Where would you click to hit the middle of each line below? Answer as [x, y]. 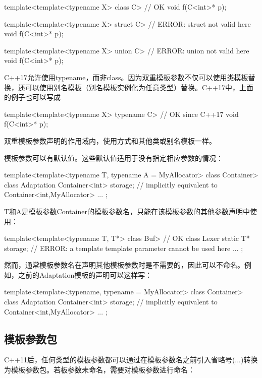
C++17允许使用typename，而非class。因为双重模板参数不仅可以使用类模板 [126, 77]
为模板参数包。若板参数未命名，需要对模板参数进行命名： [99, 370]
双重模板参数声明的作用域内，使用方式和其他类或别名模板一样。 [110, 140]
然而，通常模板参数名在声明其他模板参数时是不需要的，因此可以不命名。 [124, 265]
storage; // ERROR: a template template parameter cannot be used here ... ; [124, 248]
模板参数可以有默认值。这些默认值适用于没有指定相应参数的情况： [114, 157]
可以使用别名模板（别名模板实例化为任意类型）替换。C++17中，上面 [139, 87]
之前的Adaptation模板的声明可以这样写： [85, 274]
